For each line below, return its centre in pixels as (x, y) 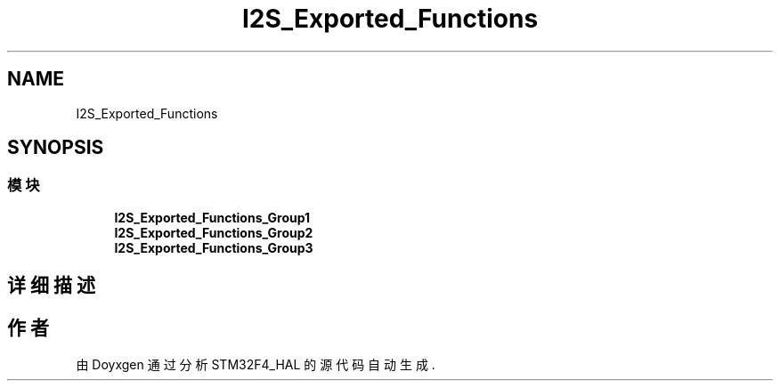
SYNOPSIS (56, 148)
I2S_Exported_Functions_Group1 (212, 217)
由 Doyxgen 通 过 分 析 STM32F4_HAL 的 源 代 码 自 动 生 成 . (256, 365)
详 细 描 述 (51, 286)
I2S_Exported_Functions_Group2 (214, 232)
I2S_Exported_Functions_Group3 (214, 247)
